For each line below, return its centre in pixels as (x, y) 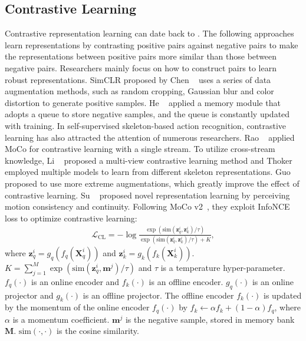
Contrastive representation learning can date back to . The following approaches (149, 33)
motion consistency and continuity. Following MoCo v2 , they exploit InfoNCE (147, 206)
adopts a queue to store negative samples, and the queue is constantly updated (147, 114)
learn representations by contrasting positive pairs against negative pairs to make (152, 44)
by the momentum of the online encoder (77, 307)
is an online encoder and (75, 281)
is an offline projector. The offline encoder (158, 295)
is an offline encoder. (186, 281)
